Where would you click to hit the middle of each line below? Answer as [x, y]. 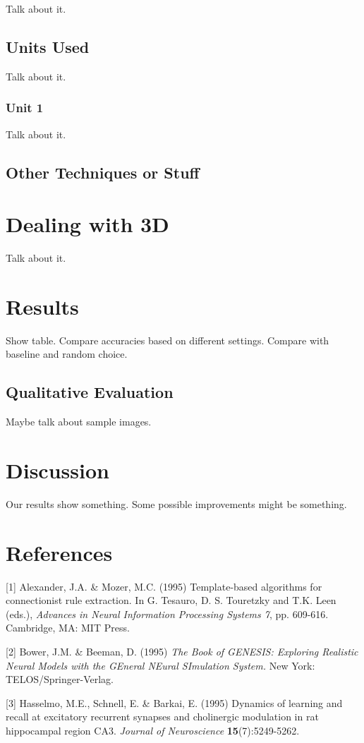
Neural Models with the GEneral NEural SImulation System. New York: [160, 665]
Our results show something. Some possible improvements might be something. [176, 503]
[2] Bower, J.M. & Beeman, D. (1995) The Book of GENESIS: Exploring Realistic [182, 652]
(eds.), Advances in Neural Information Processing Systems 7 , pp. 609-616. [167, 614]
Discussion [57, 470]
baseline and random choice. [67, 354]
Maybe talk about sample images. [79, 422]
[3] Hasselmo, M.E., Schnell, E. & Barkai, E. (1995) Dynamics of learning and [174, 702]
